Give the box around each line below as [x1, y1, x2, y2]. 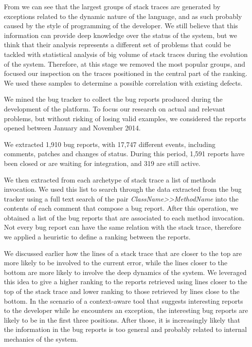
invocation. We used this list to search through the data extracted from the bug [4, 184, 242, 194]
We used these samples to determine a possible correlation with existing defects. [4, 77, 243, 88]
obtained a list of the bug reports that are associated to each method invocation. [4, 212, 245, 222]
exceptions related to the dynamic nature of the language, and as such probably [4, 11, 242, 21]
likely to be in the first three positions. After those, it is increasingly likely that [4, 314, 240, 325]
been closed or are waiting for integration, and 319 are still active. [4, 158, 201, 168]
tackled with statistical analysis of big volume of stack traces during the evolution [4, 49, 248, 59]
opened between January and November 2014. [4, 123, 141, 133]
